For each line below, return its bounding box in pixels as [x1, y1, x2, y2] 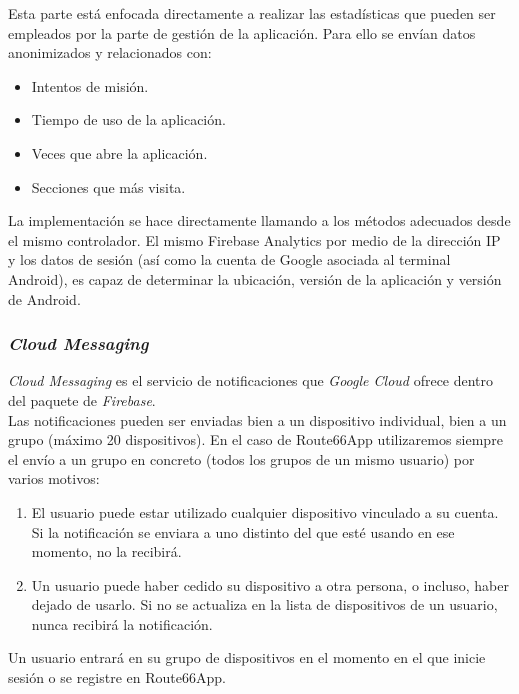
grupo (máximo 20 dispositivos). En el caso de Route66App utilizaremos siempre [8, 429, 503, 450]
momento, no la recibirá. [31, 541, 182, 562]
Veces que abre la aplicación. [31, 142, 208, 163]
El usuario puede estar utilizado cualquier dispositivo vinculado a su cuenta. [31, 501, 499, 522]
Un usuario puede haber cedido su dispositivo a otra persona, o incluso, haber [31, 574, 509, 595]
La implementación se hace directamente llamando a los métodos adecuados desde [8, 210, 511, 231]
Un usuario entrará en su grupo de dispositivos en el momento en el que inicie [8, 647, 486, 668]
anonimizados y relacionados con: [8, 42, 212, 63]
